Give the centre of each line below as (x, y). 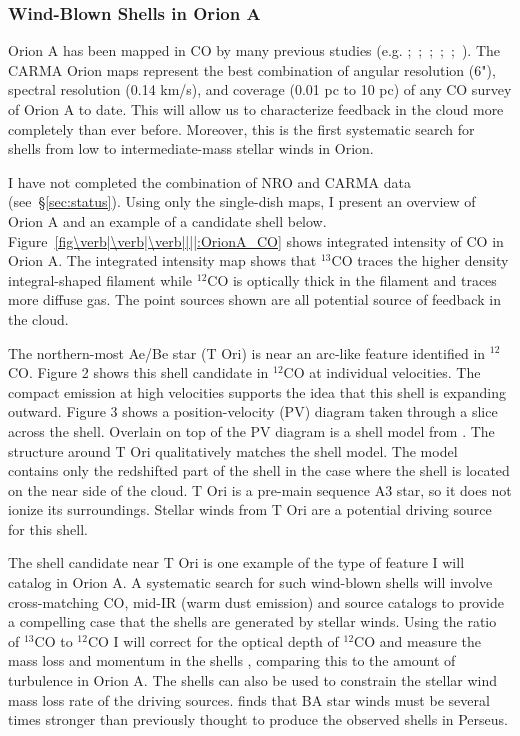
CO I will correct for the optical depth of (213, 640)
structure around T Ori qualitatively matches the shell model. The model (233, 450)
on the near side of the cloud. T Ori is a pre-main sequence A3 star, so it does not (260, 489)
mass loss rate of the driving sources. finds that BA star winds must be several (249, 699)
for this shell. (48, 528)
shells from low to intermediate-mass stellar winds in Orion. (191, 148)
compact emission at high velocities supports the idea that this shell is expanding (257, 391)
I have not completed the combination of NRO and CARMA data (209, 181)
